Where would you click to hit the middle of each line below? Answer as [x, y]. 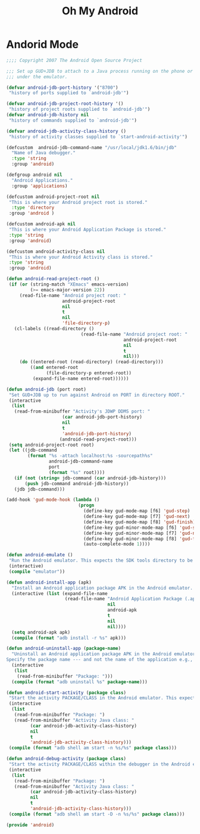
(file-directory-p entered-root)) [89, 373]
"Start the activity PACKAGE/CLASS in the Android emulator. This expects [103, 698]
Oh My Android [100, 11]
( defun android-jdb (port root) [46, 389]
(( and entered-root [54, 368]
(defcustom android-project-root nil [53, 197]
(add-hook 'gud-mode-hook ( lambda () [53, 500]
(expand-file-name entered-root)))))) [81, 379]
